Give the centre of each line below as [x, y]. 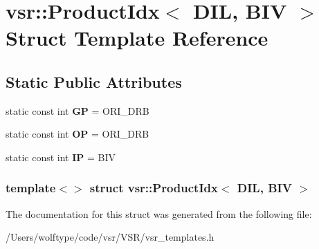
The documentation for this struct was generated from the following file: [159, 213]
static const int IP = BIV [61, 157]
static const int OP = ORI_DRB [78, 134]
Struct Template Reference [137, 38]
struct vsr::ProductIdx [154, 188]
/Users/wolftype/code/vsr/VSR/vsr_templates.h [110, 237]
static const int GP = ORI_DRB [78, 110]
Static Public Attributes [94, 81]
